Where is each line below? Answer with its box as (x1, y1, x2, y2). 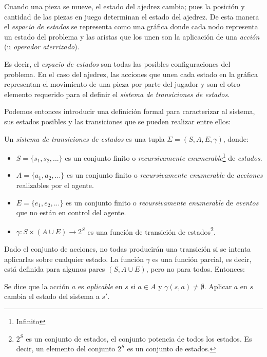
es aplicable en (78, 280, 123, 291)
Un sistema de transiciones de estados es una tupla (4, 133, 165, 144)
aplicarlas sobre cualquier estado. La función (4, 253, 144, 264)
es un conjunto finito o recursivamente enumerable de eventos (66, 197, 259, 208)
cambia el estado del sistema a (4, 291, 100, 302)
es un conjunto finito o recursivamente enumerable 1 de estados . (65, 151, 262, 163)
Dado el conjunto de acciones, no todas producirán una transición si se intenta (4, 243, 251, 254)
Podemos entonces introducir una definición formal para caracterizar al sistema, (4, 106, 255, 117)
